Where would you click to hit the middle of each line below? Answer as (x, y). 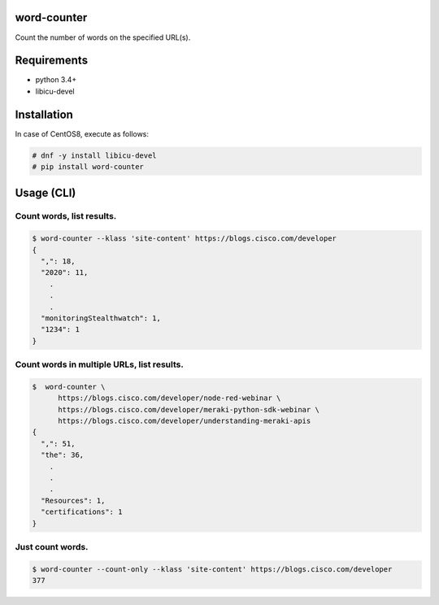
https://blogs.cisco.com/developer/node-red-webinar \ (170, 398)
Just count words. (52, 546)
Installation (44, 114)
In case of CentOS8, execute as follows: (82, 133)
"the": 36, (63, 455)
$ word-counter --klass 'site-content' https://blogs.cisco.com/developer (185, 239)
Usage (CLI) (46, 192)
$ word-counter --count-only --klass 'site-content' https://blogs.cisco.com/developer (212, 569)
